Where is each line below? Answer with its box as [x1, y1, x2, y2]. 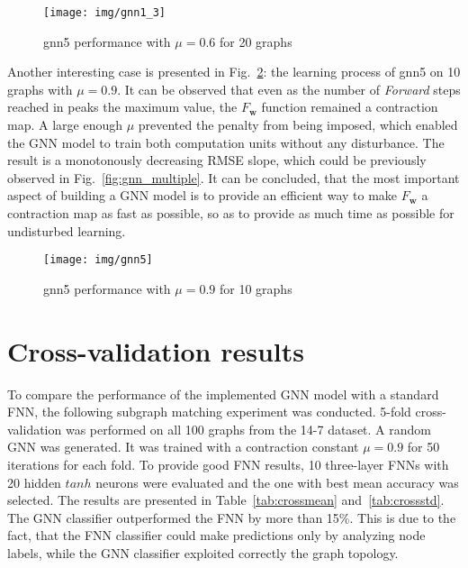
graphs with [7, 79, 73, 98]
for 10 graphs [220, 279, 292, 298]
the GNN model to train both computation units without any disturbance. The [7, 133, 445, 151]
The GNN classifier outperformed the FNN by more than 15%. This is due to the [7, 508, 456, 527]
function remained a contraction [261, 97, 438, 116]
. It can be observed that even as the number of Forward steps [117, 79, 461, 98]
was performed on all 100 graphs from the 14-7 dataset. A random [65, 419, 431, 438]
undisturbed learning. [7, 221, 126, 240]
